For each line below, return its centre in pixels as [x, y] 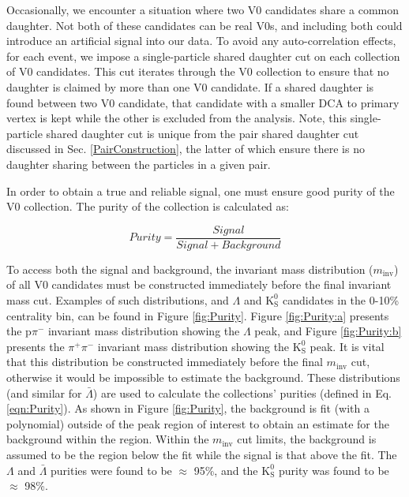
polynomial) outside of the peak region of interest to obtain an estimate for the [198, 423]
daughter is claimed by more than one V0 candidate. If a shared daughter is [190, 86]
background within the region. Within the [108, 439]
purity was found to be [334, 470]
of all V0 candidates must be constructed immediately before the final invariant [199, 284]
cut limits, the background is [307, 439]
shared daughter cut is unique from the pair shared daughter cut [203, 133]
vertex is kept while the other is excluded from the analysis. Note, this [176, 118]
